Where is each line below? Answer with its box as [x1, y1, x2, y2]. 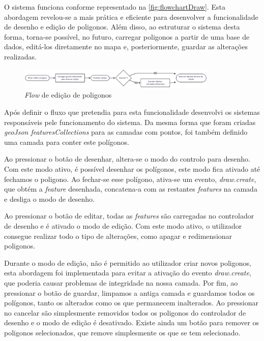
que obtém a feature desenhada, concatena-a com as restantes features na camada [4, 183, 257, 194]
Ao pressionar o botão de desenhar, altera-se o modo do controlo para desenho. [4, 153, 250, 164]
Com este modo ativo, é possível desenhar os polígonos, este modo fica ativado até [4, 164, 260, 174]
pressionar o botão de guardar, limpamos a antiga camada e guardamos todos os [4, 287, 255, 298]
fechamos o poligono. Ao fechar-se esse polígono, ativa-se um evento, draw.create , [4, 173, 256, 184]
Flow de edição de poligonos [24, 89, 112, 100]
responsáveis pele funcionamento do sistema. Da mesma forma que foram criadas [4, 116, 256, 127]
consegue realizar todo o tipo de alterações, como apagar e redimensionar [4, 230, 232, 241]
